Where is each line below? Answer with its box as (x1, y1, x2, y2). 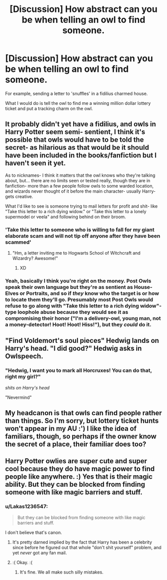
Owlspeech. (5, 352, 44, 360)
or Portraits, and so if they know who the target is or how (19, 290, 160, 296)
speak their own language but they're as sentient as (5, 284, 133, 290)
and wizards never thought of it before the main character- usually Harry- (5, 188, 156, 194)
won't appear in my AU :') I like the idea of (5, 424, 137, 433)
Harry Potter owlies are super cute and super (5, 457, 148, 465)
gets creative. (5, 193, 33, 199)
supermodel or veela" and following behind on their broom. (5, 214, 126, 220)
